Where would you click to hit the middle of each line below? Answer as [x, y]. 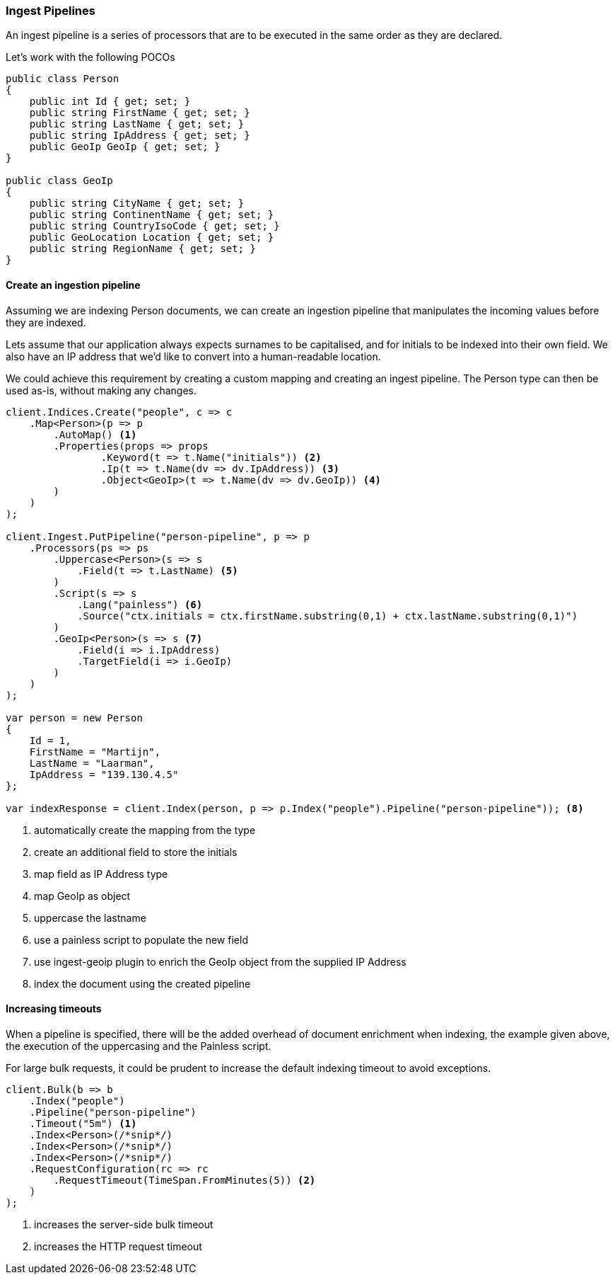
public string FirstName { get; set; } [140, 113]
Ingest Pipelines [51, 11]
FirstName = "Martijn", [95, 752]
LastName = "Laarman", [92, 763]
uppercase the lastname [90, 918]
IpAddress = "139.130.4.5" [104, 774]
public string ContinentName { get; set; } [152, 215]
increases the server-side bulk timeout [124, 1224]
